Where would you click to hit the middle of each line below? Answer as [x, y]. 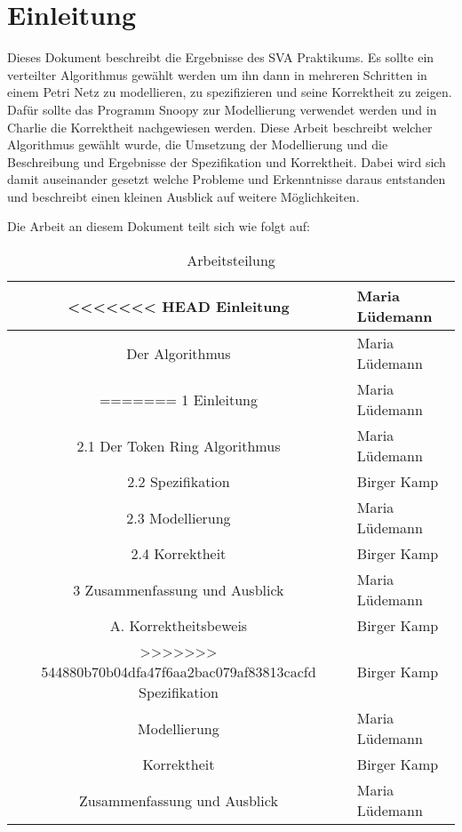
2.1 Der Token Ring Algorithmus [179, 445]
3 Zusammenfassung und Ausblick [179, 589]
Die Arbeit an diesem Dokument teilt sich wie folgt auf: [159, 226]
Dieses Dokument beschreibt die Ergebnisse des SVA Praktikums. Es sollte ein [221, 57]
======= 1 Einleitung [178, 399]
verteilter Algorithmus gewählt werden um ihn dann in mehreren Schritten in [217, 74]
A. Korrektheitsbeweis [179, 626]
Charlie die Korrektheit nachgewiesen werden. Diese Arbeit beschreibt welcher [220, 127]
